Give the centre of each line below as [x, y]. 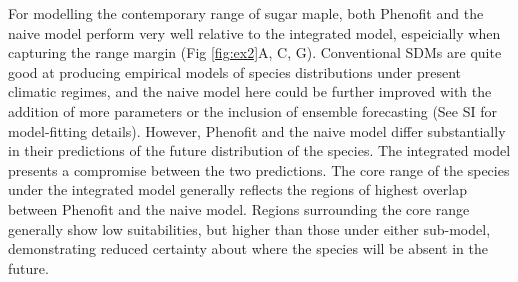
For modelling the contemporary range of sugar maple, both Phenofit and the [246, 13]
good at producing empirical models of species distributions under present [234, 71]
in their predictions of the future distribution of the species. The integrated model [259, 150]
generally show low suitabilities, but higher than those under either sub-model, [249, 228]
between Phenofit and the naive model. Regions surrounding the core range [239, 208]
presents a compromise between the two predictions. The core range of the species [259, 169]
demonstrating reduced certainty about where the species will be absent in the [248, 248]
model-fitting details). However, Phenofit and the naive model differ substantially [257, 130]
